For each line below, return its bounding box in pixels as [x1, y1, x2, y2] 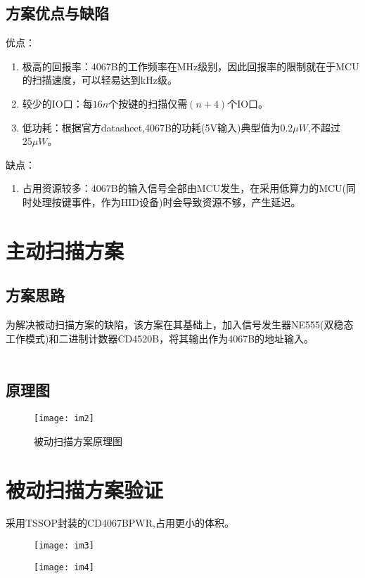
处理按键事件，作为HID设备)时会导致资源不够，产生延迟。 [32, 194, 301, 209]
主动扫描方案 [6, 236, 124, 264]
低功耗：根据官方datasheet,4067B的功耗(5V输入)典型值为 [22, 120, 281, 134]
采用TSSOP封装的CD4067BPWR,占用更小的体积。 [6, 515, 234, 530]
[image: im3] [34, 541, 94, 551]
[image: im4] [34, 562, 94, 572]
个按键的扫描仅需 [108, 96, 188, 110]
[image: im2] [34, 413, 94, 424]
